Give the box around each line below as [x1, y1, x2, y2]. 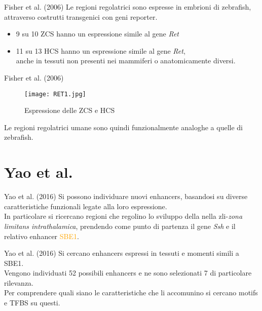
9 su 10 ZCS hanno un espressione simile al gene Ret [16, 28, 179, 39]
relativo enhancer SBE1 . [4, 230, 79, 241]
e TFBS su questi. [4, 297, 60, 308]
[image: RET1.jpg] [24, 90, 86, 98]
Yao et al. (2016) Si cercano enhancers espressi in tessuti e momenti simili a [4, 248, 239, 258]
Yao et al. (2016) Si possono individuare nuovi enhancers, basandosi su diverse [4, 191, 248, 202]
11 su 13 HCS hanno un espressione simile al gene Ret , [16, 45, 185, 56]
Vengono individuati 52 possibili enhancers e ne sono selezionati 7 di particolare [4, 267, 252, 278]
